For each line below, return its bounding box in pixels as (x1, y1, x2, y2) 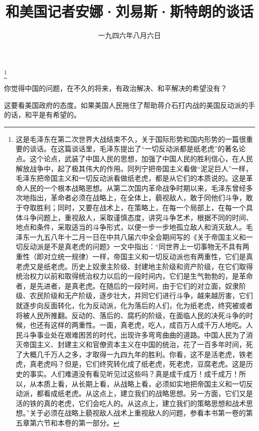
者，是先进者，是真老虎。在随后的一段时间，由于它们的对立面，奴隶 (15, 280, 239, 291)
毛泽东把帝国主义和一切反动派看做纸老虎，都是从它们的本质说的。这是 (15, 173, 246, 183)
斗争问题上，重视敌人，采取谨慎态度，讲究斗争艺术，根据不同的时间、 (22, 212, 253, 222)
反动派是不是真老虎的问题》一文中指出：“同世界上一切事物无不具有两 (22, 241, 250, 252)
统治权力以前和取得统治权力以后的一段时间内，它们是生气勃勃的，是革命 (15, 271, 253, 281)
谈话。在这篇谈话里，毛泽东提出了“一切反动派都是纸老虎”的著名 (29, 143, 239, 154)
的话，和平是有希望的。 (4, 109, 81, 120)
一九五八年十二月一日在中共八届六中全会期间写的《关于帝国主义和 (29, 231, 246, 242)
